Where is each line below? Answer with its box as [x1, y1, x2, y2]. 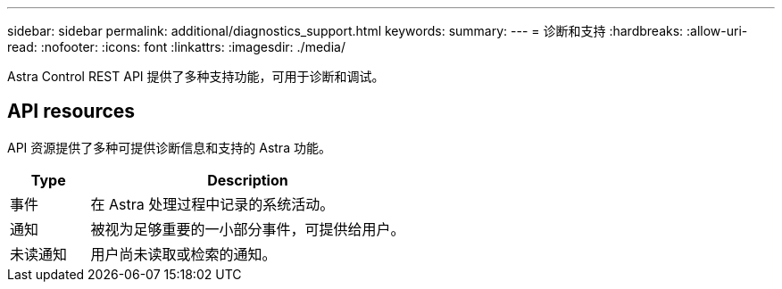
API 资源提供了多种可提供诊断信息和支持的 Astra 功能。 [7, 139, 331, 155]
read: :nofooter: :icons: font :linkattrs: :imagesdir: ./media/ [7, 39, 345, 54]
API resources [7, 100, 136, 123]
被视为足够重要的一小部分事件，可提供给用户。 [90, 219, 405, 238]
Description [207, 170, 288, 189]
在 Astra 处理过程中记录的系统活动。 [90, 194, 335, 213]
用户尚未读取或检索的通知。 [90, 244, 277, 263]
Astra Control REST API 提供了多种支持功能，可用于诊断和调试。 [7, 69, 385, 84]
